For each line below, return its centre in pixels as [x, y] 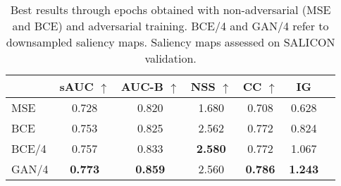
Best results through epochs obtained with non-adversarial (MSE [170, 10]
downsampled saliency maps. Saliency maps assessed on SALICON [170, 42]
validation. [170, 58]
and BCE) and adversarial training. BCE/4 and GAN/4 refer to [170, 26]
